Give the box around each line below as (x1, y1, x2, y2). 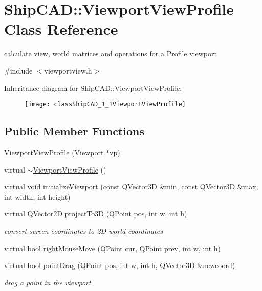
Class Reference (4, 18, 118, 39)
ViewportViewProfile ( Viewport (4, 147, 104, 157)
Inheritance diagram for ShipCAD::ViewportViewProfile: (4, 82, 182, 93)
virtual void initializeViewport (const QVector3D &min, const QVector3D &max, (4, 181, 258, 192)
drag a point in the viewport (4, 277, 91, 287)
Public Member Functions (4, 123, 144, 139)
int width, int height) (4, 191, 71, 202)
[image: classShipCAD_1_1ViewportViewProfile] (25, 101, 186, 108)
